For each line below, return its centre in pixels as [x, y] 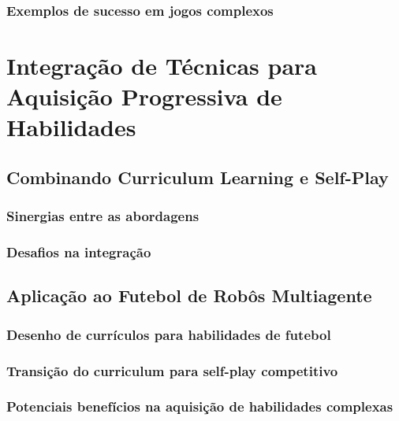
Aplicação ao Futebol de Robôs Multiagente [189, 295]
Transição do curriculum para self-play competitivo [172, 370]
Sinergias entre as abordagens [103, 216]
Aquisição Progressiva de [144, 96]
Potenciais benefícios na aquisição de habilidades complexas [200, 406]
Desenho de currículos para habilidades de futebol [169, 334]
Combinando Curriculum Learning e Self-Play [198, 177]
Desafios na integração [79, 252]
